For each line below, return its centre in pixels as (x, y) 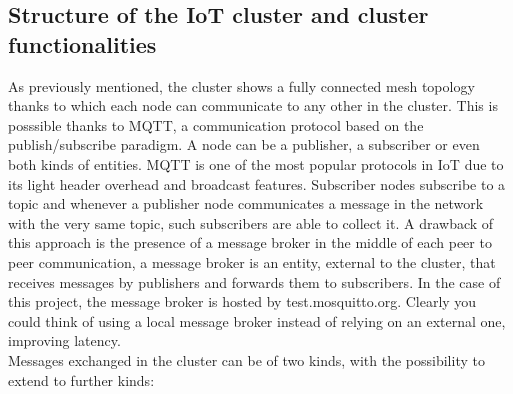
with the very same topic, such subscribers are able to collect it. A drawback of (251, 222)
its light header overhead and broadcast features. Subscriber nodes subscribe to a (257, 183)
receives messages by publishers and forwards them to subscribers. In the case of (254, 281)
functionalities (82, 43)
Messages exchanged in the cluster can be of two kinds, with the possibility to (246, 359)
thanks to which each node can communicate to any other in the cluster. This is (253, 105)
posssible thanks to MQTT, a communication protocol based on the (216, 124)
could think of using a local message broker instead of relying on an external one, (257, 320)
